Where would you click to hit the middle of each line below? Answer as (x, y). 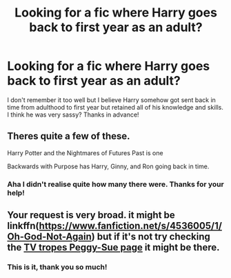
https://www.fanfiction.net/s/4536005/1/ (131, 226)
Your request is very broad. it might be (91, 215)
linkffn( (23, 226)
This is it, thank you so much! (57, 267)
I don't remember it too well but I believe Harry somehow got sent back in (111, 100)
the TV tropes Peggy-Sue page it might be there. (113, 247)
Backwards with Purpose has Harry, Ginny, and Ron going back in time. (108, 166)
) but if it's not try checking (151, 237)
